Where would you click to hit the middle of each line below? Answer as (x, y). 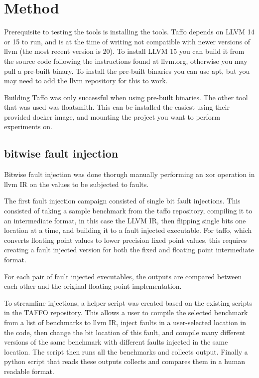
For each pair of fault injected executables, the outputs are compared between (123, 276)
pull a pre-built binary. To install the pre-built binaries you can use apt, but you (127, 71)
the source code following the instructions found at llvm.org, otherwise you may (126, 61)
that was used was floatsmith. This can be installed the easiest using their (117, 107)
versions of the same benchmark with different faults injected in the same (116, 342)
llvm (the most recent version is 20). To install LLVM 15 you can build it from (124, 51)
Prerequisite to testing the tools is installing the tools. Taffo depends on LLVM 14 (129, 32)
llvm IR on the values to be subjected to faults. (76, 184)
